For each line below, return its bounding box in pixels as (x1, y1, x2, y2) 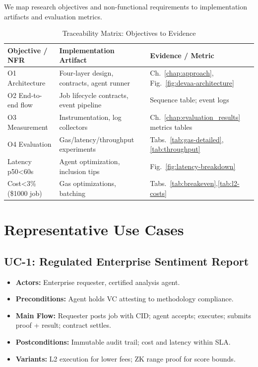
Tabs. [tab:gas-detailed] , (150, 134, 224, 144)
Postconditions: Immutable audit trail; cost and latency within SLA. (15, 337, 231, 347)
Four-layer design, (59, 68, 114, 78)
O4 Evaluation (7, 139, 52, 149)
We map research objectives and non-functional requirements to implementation (4, 1, 247, 11)
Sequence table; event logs (150, 94, 229, 105)
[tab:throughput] (150, 144, 200, 154)
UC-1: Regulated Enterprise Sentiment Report (4, 253, 249, 269)
